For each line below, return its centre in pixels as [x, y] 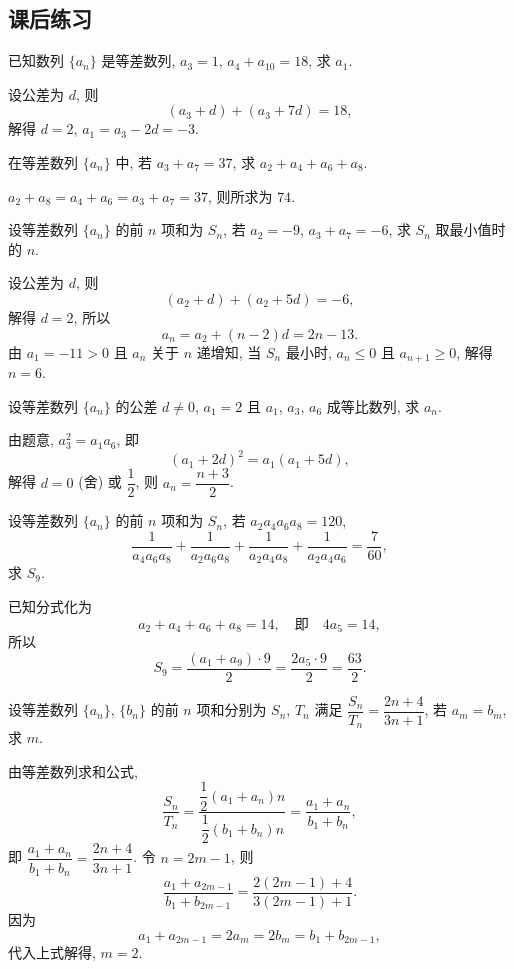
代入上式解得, [52, 952]
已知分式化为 [50, 606]
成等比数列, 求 [373, 405]
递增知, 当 [229, 351]
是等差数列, [138, 60]
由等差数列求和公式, [73, 770]
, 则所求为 [240, 195]
